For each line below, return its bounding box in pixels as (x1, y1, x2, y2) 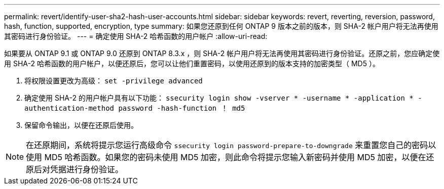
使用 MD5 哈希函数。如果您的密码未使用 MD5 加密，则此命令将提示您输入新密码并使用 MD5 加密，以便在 (26, 152, 426, 162)
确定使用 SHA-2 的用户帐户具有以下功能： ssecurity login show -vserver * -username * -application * (24, 93, 414, 102)
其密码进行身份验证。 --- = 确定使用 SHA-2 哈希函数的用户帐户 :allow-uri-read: (4, 32, 268, 40)
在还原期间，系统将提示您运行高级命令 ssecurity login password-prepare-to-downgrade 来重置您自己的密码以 (26, 140, 436, 150)
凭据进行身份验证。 (50, 164, 124, 174)
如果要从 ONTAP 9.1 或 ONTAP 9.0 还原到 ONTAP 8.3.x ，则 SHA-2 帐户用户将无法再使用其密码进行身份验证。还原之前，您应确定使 (4, 49, 440, 58)
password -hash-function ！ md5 (118, 104, 245, 112)
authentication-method (24, 104, 115, 112)
